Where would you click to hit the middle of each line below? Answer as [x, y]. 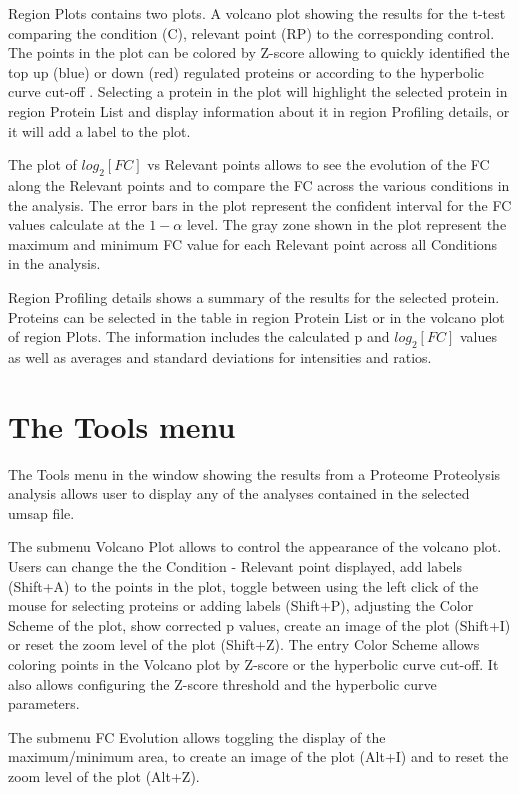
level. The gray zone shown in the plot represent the [346, 224]
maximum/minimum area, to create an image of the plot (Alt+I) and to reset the [258, 756]
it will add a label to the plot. [99, 130]
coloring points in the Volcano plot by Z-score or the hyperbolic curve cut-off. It [253, 663]
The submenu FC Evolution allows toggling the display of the [197, 736]
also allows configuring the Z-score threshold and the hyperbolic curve [222, 683]
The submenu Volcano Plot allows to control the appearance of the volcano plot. [255, 546]
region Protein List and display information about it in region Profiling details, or [259, 110]
